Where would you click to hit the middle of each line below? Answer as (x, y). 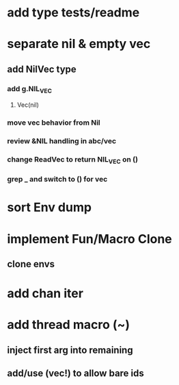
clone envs (31, 264)
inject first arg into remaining (70, 350)
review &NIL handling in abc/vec (62, 141)
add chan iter (45, 294)
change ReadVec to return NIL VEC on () (73, 160)
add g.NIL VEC (30, 89)
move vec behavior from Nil (54, 123)
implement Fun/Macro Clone (89, 239)
